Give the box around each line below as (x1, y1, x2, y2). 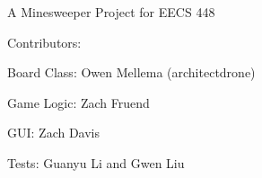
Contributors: (7, 32, 82, 51)
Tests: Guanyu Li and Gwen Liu (7, 153, 185, 172)
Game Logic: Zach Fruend (7, 93, 150, 111)
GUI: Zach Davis (7, 123, 100, 142)
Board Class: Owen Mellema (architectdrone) (7, 63, 256, 82)
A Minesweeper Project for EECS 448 (7, 3, 215, 21)
